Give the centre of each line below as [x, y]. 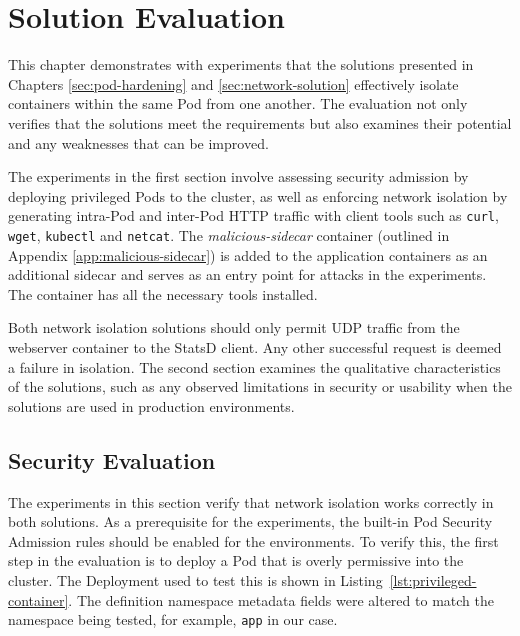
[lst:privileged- [433, 579]
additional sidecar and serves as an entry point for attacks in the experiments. [247, 274]
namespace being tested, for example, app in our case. [173, 619]
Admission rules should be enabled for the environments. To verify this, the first [253, 540]
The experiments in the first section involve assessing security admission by [238, 176]
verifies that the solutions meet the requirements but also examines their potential [260, 122]
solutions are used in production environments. [151, 405]
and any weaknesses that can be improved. [138, 142]
